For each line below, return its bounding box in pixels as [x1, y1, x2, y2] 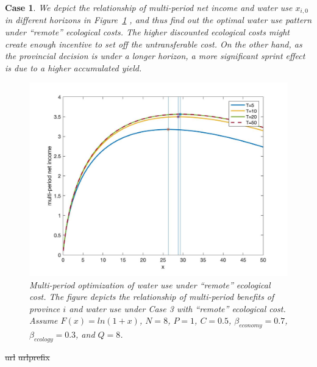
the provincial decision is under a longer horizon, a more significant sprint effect [5, 49, 305, 62]
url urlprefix [5, 350, 50, 363]
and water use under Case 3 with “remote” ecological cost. [69, 302, 286, 315]
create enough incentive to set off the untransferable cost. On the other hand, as [5, 37, 302, 50]
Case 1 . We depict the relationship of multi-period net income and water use [5, 1, 293, 13]
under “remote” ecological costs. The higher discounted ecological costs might [5, 26, 290, 38]
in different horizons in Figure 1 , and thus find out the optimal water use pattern [5, 13, 312, 26]
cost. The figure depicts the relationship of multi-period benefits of [29, 290, 274, 303]
